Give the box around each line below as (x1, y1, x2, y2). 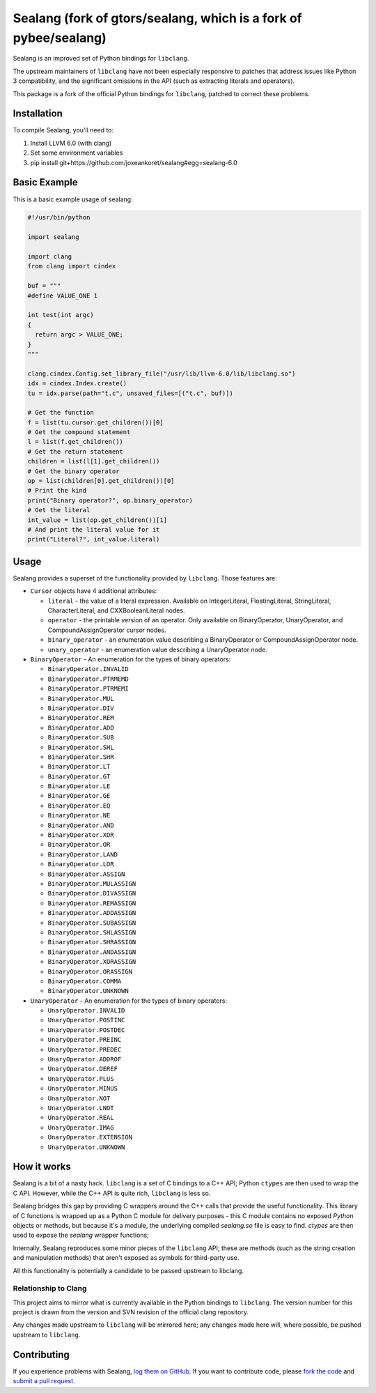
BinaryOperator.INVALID (47, 665, 129, 673)
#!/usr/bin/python (27, 213, 91, 222)
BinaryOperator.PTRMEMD (47, 675, 129, 683)
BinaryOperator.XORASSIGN (47, 958, 136, 966)
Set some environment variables (30, 148, 123, 157)
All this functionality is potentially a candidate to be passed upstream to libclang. (13, 1266, 244, 1275)
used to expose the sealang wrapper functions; (13, 1231, 149, 1240)
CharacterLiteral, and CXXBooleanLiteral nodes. (47, 606, 185, 615)
